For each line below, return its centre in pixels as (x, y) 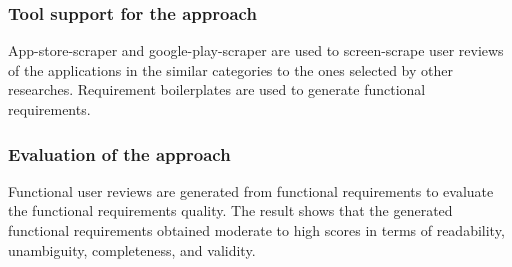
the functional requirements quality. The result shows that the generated (230, 210)
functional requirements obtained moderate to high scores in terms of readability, (256, 230)
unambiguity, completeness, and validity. (132, 249)
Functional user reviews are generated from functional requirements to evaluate (251, 190)
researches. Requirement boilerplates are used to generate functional (217, 89)
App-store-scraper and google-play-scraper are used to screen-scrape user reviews (256, 50)
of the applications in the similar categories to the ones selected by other (230, 69)
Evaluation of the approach (119, 153)
